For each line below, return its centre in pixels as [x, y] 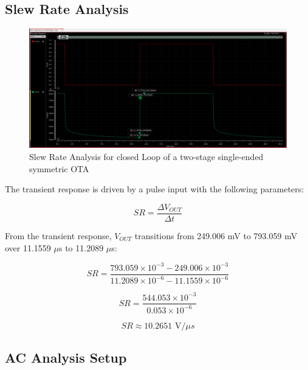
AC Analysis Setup [66, 358]
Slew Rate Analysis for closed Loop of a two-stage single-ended [146, 157]
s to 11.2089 [81, 247]
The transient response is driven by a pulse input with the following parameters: [155, 189]
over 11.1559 [28, 247]
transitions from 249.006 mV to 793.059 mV [216, 235]
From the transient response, [58, 235]
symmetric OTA [59, 168]
